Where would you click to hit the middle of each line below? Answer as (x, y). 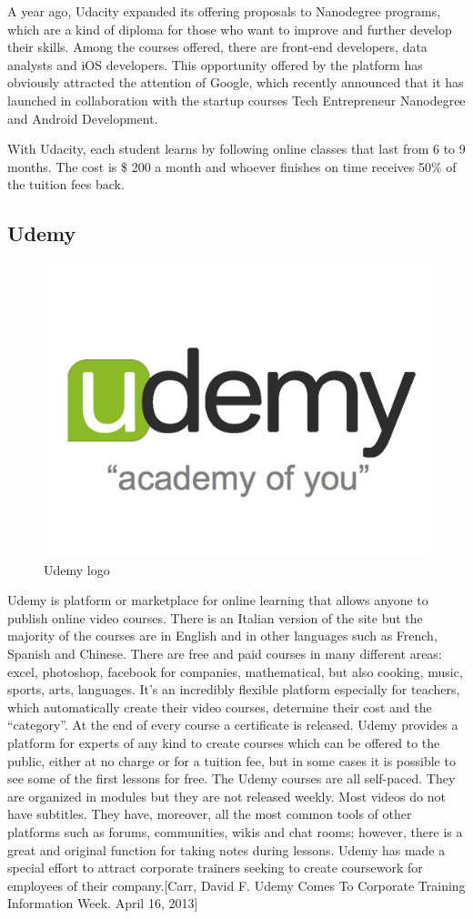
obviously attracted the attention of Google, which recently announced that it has (236, 82)
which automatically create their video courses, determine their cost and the (220, 707)
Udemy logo (77, 569)
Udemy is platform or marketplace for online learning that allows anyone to (218, 600)
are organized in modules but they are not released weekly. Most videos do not (226, 796)
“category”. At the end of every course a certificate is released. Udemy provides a (233, 725)
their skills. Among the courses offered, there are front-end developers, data (217, 47)
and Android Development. (83, 118)
